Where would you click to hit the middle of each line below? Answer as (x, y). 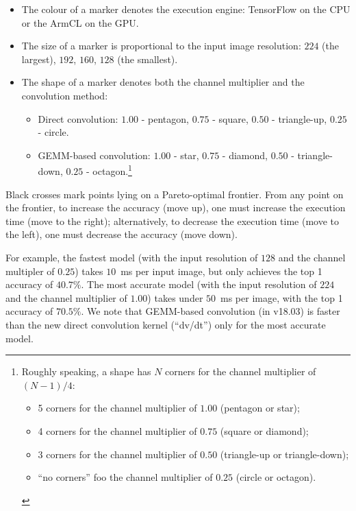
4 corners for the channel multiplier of (117, 430)
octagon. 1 (112, 170)
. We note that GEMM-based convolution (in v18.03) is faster (211, 311)
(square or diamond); (264, 430)
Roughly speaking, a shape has (86, 371)
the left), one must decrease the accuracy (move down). (122, 234)
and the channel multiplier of (66, 297)
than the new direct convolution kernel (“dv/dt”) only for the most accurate (166, 324)
